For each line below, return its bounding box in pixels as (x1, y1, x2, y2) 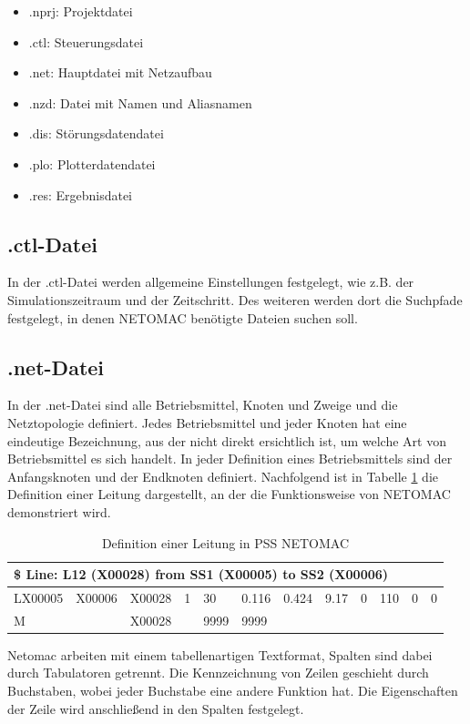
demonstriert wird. (7, 502, 111, 521)
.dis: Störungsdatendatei (28, 124, 164, 143)
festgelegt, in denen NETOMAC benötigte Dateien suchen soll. (7, 308, 358, 327)
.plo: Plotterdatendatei (28, 154, 156, 173)
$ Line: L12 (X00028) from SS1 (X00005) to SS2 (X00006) (14, 565, 389, 584)
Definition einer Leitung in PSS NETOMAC (101, 533, 350, 552)
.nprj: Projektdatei (28, 2, 133, 20)
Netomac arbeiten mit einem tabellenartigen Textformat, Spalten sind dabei (7, 645, 433, 664)
